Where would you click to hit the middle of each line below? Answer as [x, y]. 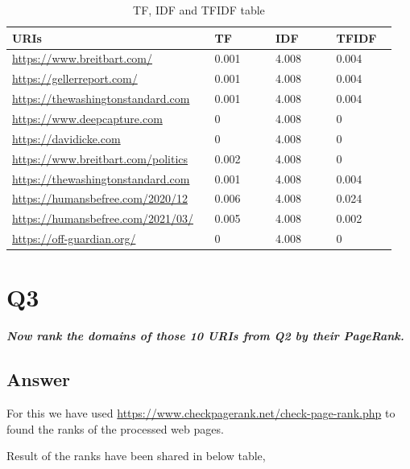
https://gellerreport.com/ [75, 78]
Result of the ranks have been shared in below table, [136, 456]
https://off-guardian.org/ [74, 239]
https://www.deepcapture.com [87, 118]
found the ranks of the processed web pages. [115, 428]
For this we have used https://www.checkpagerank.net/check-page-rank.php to [201, 413]
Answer [39, 379]
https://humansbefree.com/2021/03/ [103, 218]
